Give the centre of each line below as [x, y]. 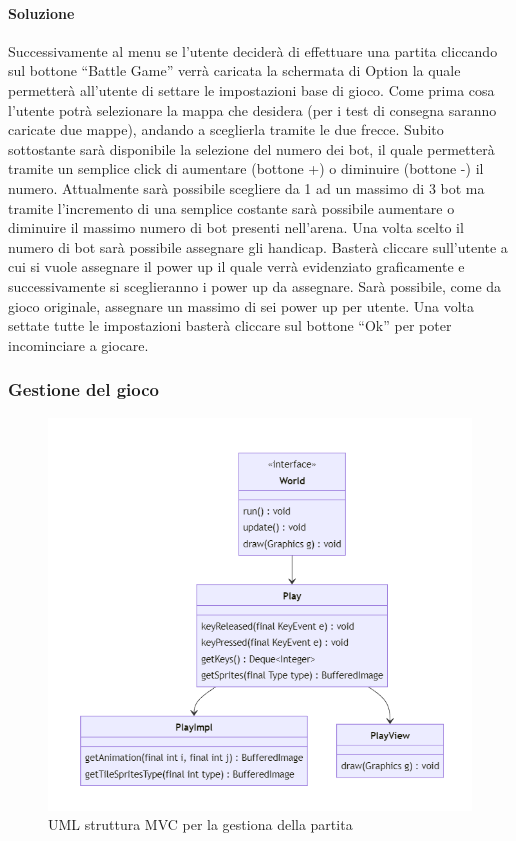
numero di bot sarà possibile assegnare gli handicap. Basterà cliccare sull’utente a [258, 246]
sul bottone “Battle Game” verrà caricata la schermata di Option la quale [234, 70]
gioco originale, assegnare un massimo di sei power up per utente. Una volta [241, 305]
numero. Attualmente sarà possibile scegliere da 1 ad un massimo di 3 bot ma [246, 187]
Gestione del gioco [83, 389]
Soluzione [41, 12]
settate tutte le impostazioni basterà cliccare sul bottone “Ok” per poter [230, 325]
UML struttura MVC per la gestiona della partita [200, 824]
